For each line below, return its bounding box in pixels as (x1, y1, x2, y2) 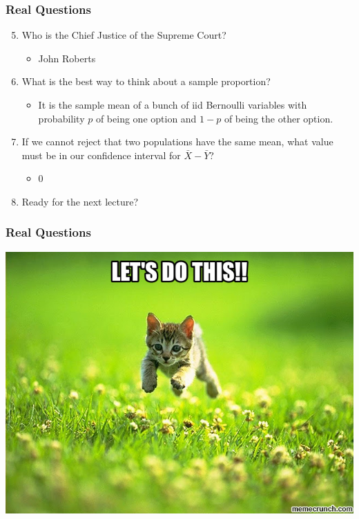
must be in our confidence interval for (21, 147, 181, 162)
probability (38, 111, 85, 125)
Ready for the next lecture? (21, 194, 139, 208)
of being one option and (95, 111, 197, 125)
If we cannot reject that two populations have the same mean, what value (21, 134, 333, 149)
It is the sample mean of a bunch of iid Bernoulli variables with (38, 98, 307, 111)
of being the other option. (224, 111, 333, 125)
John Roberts (38, 51, 96, 65)
